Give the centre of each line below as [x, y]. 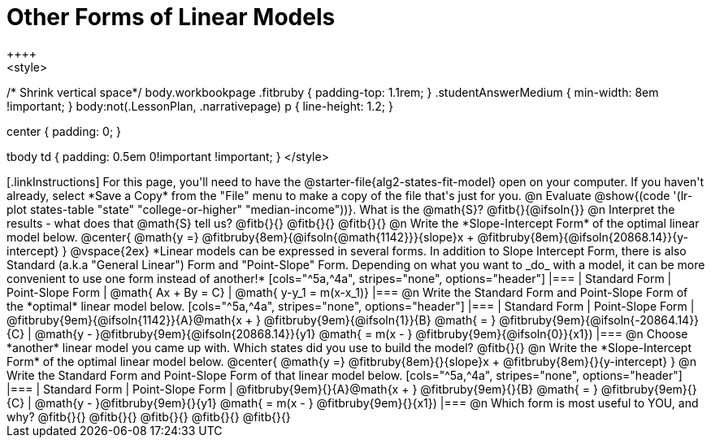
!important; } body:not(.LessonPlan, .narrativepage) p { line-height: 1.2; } [200, 106]
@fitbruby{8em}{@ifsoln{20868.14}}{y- [583, 237]
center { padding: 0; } [64, 131]
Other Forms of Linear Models [171, 17]
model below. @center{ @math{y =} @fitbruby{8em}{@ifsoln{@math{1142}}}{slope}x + [241, 237]
